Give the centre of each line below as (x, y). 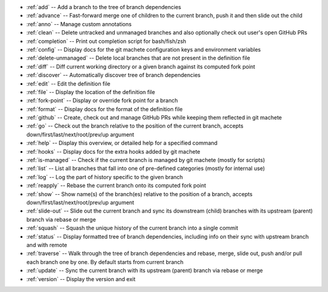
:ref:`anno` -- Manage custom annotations (79, 24)
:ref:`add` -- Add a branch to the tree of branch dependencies (104, 7)
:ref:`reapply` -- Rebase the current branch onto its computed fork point (116, 186)
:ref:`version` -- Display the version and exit (81, 279)
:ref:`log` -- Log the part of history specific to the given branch (105, 177)
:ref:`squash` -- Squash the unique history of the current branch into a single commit (132, 228)
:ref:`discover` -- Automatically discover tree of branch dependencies (113, 75)
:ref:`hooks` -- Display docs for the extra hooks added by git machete (113, 151)
